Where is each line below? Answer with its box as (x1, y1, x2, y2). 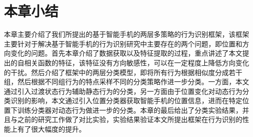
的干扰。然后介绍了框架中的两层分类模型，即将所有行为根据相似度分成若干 (4, 67, 242, 77)
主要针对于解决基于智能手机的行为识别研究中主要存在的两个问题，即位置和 (4, 38, 242, 48)
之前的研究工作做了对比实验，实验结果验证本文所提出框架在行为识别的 (17, 114, 242, 124)
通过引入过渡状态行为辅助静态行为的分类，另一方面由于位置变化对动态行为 (4, 86, 242, 96)
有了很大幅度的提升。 (17, 124, 86, 134)
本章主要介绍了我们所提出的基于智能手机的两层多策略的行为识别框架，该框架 (4, 29, 249, 39)
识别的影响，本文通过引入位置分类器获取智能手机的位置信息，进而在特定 (10, 95, 242, 106)
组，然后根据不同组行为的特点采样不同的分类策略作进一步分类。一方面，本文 (4, 76, 249, 87)
